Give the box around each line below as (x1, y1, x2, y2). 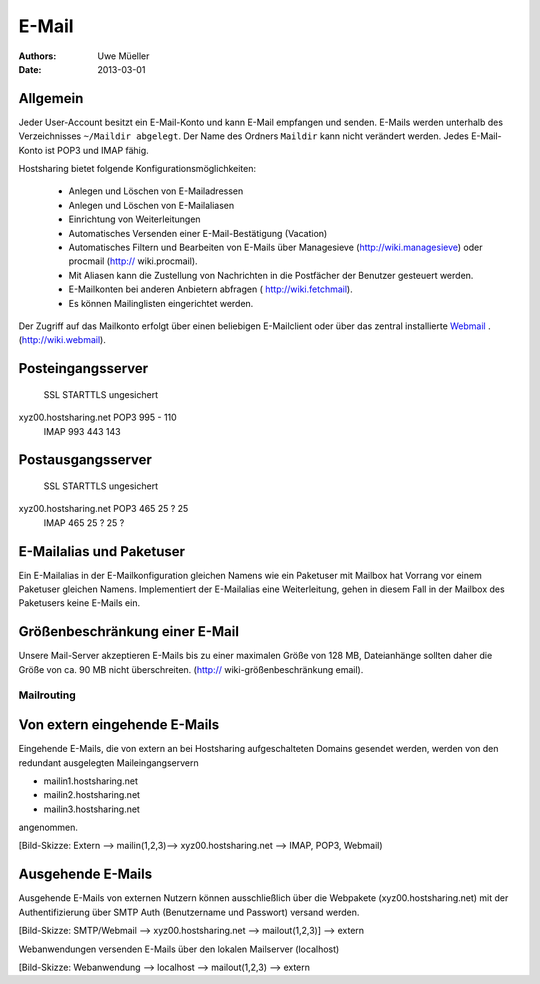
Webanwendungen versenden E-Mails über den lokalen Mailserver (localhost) (18, 943, 340, 955)
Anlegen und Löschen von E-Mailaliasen (68, 199, 235, 211)
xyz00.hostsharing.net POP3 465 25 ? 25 (18, 503, 189, 515)
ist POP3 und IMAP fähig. (45, 144, 149, 156)
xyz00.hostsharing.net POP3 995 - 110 (18, 411, 177, 424)
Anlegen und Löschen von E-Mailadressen (68, 185, 244, 197)
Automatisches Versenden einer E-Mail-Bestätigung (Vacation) (68, 227, 328, 239)
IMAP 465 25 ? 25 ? (43, 516, 125, 529)
